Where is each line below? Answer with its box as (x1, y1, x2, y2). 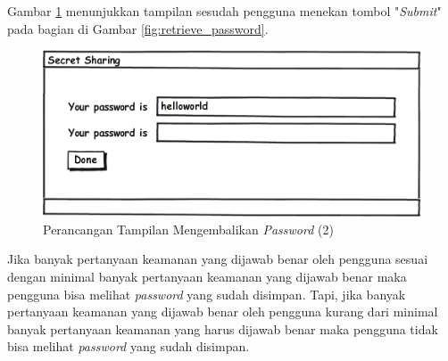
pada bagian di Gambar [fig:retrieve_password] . (7, 19, 269, 37)
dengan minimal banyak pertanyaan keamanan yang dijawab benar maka (7, 267, 407, 286)
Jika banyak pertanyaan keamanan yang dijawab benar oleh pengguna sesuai (7, 250, 428, 268)
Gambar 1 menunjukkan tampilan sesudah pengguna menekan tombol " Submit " (7, 2, 442, 20)
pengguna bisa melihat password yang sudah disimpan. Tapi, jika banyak (7, 284, 406, 303)
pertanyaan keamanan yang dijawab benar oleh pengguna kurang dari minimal (7, 302, 438, 321)
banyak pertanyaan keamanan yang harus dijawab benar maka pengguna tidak (7, 319, 438, 338)
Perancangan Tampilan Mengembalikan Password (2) (43, 219, 334, 238)
